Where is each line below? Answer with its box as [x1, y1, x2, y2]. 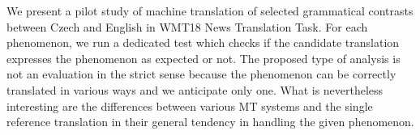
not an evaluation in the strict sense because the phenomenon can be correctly [6, 65, 396, 82]
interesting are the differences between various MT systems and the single [6, 97, 373, 114]
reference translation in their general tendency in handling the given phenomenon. [6, 113, 414, 130]
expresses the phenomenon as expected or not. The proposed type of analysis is [6, 49, 401, 66]
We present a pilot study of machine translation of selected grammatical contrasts [6, 2, 414, 19]
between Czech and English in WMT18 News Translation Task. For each [6, 18, 368, 35]
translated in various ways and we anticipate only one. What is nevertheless [6, 81, 384, 98]
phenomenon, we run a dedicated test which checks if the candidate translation [6, 34, 400, 51]
